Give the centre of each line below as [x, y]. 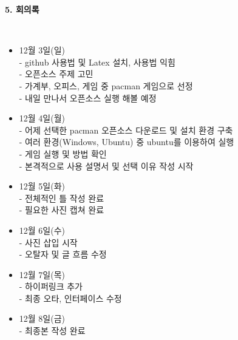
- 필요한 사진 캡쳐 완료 [62, 210]
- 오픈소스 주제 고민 [56, 74]
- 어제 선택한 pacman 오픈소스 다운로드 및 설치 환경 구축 [126, 130]
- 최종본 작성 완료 [52, 331]
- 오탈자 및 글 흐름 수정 [63, 254]
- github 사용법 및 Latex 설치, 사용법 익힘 [97, 62]
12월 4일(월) [42, 118]
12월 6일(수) [42, 230]
